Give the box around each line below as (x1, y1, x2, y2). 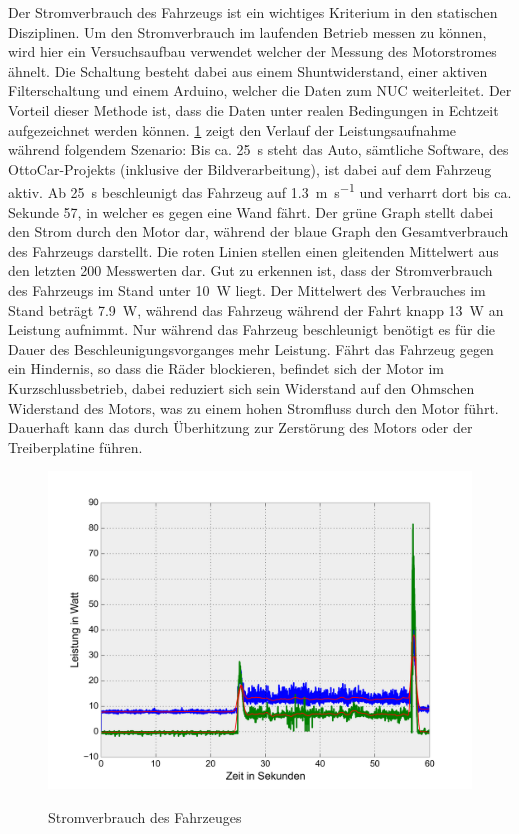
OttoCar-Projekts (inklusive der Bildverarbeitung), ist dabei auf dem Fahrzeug (8, 158, 492, 179)
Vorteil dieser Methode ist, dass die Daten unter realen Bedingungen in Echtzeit (8, 99, 499, 120)
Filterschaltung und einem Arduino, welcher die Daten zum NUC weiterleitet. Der (8, 80, 512, 101)
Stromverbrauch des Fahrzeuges (48, 806, 242, 827)
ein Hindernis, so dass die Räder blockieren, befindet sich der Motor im (8, 358, 444, 379)
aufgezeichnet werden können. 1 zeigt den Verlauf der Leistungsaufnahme (8, 119, 457, 140)
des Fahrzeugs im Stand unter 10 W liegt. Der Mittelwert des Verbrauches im (8, 279, 486, 300)
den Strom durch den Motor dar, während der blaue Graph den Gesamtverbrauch (8, 221, 509, 242)
